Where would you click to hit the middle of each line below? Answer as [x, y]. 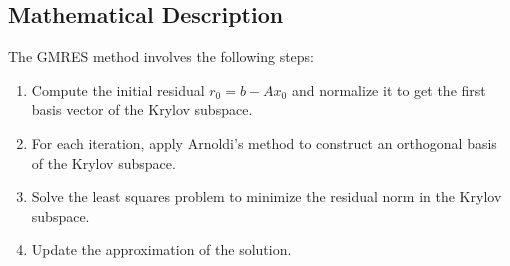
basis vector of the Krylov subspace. [142, 109]
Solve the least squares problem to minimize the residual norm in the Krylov [266, 196]
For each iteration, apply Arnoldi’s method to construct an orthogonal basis [264, 142]
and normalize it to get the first [388, 89]
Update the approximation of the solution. [161, 249]
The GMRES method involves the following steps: [161, 56]
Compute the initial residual [118, 89]
